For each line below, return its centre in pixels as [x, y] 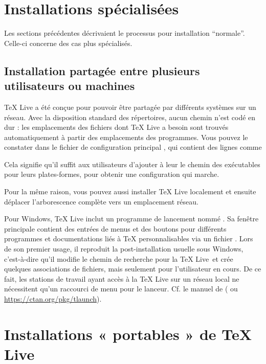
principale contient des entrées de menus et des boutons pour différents [115, 228]
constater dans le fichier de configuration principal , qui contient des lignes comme [133, 147]
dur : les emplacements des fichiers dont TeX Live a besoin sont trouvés [116, 127]
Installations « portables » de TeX [128, 334]
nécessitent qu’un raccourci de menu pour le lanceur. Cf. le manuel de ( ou [121, 289]
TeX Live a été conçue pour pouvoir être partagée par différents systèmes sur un [130, 107]
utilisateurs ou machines [70, 86]
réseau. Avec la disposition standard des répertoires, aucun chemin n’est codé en [130, 117]
